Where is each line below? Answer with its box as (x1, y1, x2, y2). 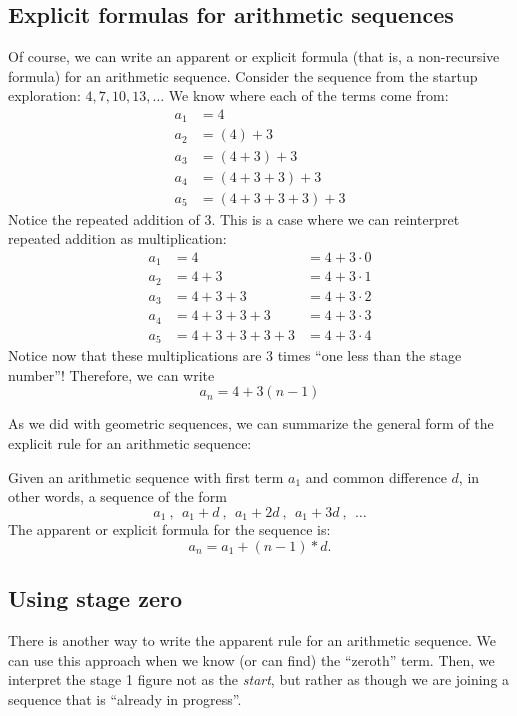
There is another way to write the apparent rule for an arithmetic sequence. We (8, 630, 497, 651)
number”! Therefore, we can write (8, 364, 215, 385)
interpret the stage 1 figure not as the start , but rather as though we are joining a (8, 669, 510, 690)
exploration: (8, 85, 81, 106)
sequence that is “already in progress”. (8, 688, 242, 709)
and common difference (305, 466, 447, 487)
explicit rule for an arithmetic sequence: (8, 432, 252, 453)
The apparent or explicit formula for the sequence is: (8, 519, 331, 540)
